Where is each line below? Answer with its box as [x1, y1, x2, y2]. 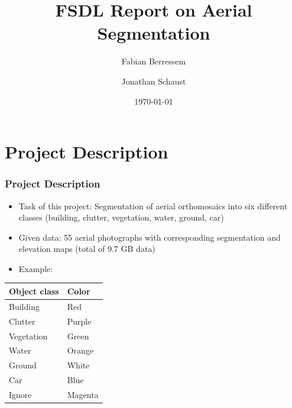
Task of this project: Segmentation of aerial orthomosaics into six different [18, 199, 288, 212]
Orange [67, 344, 94, 357]
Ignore [9, 388, 32, 400]
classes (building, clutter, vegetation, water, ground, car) [18, 211, 224, 224]
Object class [9, 284, 59, 297]
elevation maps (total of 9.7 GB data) [18, 242, 155, 255]
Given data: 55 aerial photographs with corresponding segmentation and [18, 231, 281, 243]
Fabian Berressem [121, 55, 186, 67]
